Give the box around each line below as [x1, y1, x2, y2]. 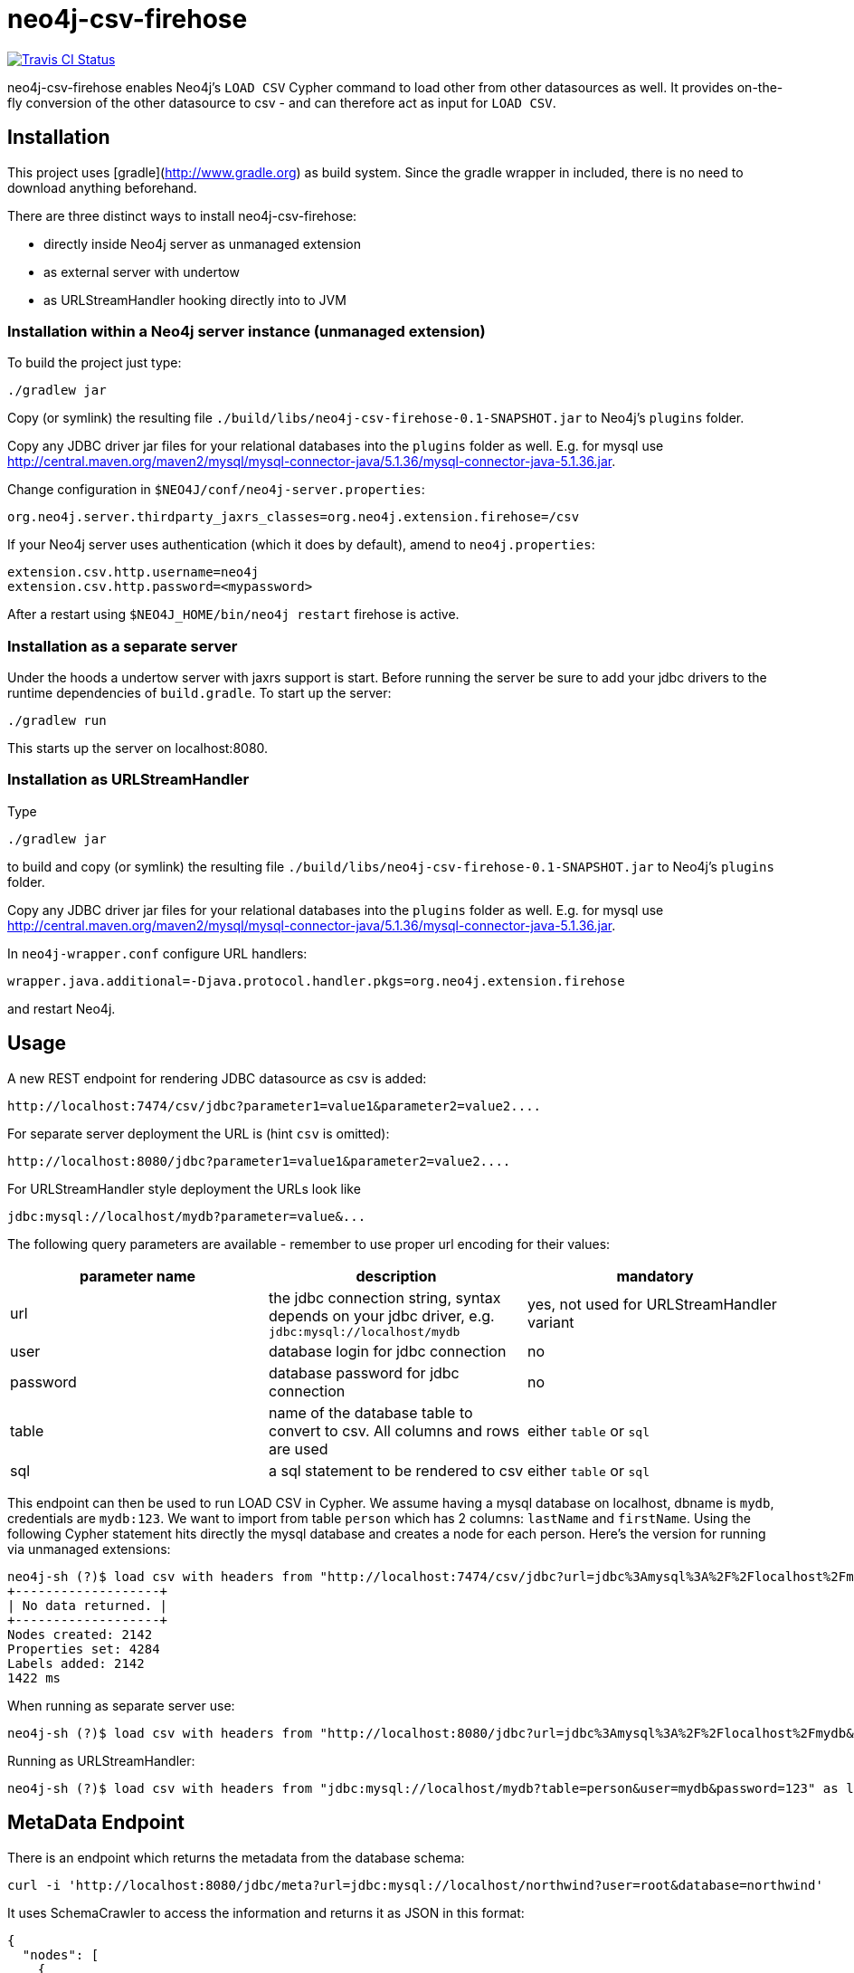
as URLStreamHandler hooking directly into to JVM [43, 291, 346, 308]
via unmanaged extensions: [7, 1540, 171, 1557]
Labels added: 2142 [7, 1655, 145, 1671]
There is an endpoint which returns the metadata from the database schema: [7, 1849, 465, 1865]
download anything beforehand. [7, 179, 197, 195]
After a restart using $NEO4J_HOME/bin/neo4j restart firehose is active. [7, 606, 460, 623]
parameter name [79, 1266, 196, 1285]
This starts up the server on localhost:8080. [7, 740, 269, 757]
